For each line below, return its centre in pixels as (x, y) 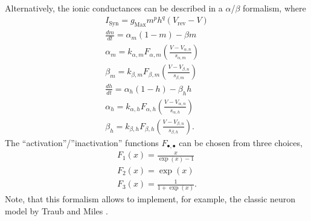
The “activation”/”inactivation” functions (82, 142)
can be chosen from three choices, (241, 142)
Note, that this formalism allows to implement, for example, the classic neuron (150, 199)
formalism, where (274, 8)
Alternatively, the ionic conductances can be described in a (114, 8)
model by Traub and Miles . (56, 211)
